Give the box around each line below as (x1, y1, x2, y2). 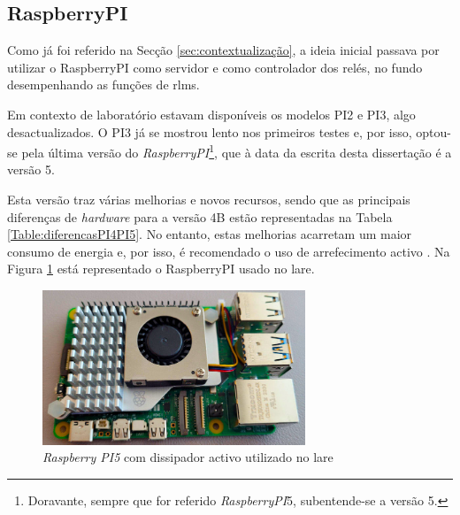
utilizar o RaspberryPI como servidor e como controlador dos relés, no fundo (7, 58, 423, 76)
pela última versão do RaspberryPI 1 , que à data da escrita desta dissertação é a (21, 141, 452, 161)
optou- (416, 122, 451, 141)
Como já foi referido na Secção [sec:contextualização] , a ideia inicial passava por (7, 41, 440, 59)
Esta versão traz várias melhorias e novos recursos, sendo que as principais (7, 190, 410, 209)
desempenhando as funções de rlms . (7, 75, 200, 94)
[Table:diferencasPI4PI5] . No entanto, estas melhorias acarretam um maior (7, 225, 412, 243)
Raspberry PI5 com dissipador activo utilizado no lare (42, 448, 333, 466)
